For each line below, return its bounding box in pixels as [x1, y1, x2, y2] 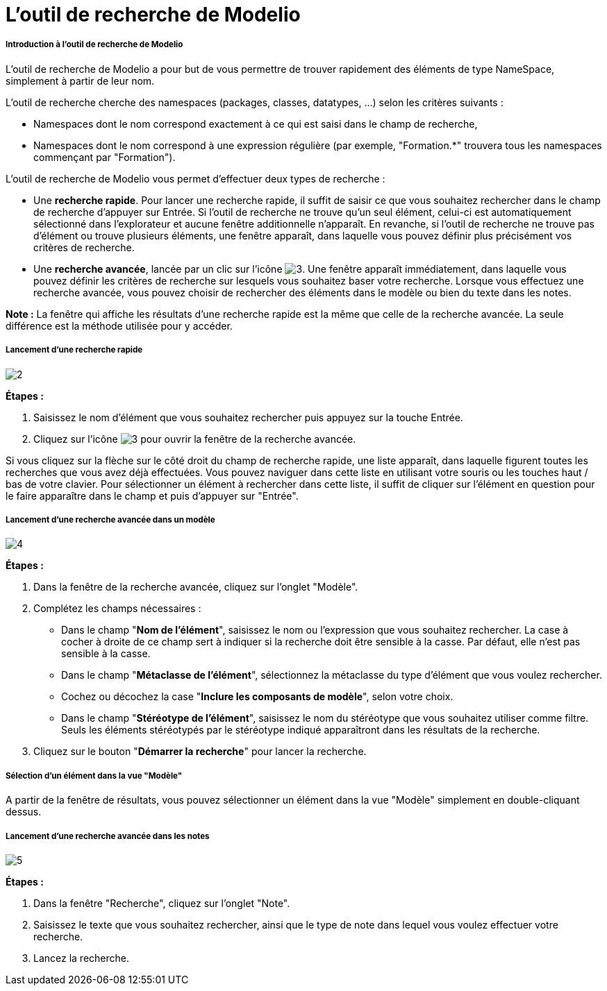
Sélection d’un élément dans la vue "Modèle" [6, 770, 183, 781]
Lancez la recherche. [33, 951, 130, 964]
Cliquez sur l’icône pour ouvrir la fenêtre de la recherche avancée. [33, 432, 356, 445]
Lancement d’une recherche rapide [6, 345, 143, 355]
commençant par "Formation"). [33, 151, 176, 163]
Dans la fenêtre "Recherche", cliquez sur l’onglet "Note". [33, 897, 290, 909]
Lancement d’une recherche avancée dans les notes [6, 831, 210, 841]
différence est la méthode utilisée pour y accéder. [6, 319, 233, 332]
